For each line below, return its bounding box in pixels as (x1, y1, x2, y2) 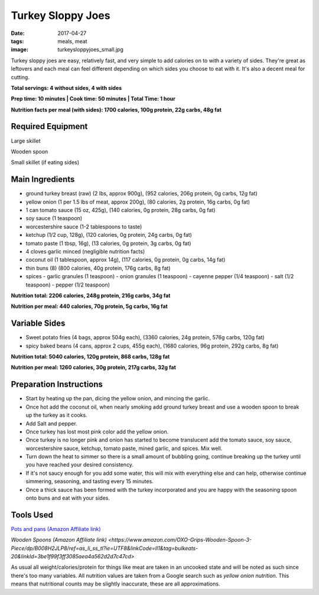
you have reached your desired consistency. (25, 461, 134, 468)
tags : (11, 37, 24, 44)
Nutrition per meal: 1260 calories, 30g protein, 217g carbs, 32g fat (11, 364, 177, 371)
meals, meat (57, 37, 88, 44)
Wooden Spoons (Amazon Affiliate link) (11, 536, 108, 543)
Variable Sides (11, 319, 66, 329)
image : (11, 46, 29, 53)
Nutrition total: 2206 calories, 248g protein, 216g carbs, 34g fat (11, 292, 171, 299)
